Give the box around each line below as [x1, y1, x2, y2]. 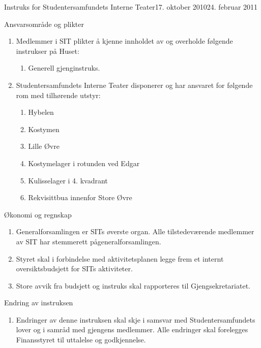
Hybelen [28, 107, 54, 117]
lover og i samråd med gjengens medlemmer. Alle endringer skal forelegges [16, 324, 248, 335]
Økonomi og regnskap [4, 209, 72, 219]
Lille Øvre [28, 141, 60, 151]
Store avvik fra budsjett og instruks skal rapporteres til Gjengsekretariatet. [16, 280, 250, 291]
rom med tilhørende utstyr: [16, 89, 101, 100]
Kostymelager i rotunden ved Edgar [28, 157, 140, 168]
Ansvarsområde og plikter [4, 18, 84, 29]
